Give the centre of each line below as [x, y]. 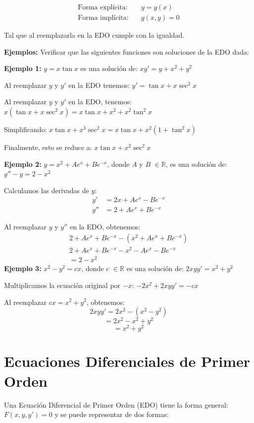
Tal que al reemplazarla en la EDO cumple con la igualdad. [94, 35]
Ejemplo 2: [23, 164]
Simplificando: [25, 129]
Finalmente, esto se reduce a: [48, 147]
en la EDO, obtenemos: [105, 227]
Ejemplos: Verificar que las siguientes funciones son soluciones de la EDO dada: [127, 51]
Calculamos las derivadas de [47, 190]
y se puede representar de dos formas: [112, 414]
